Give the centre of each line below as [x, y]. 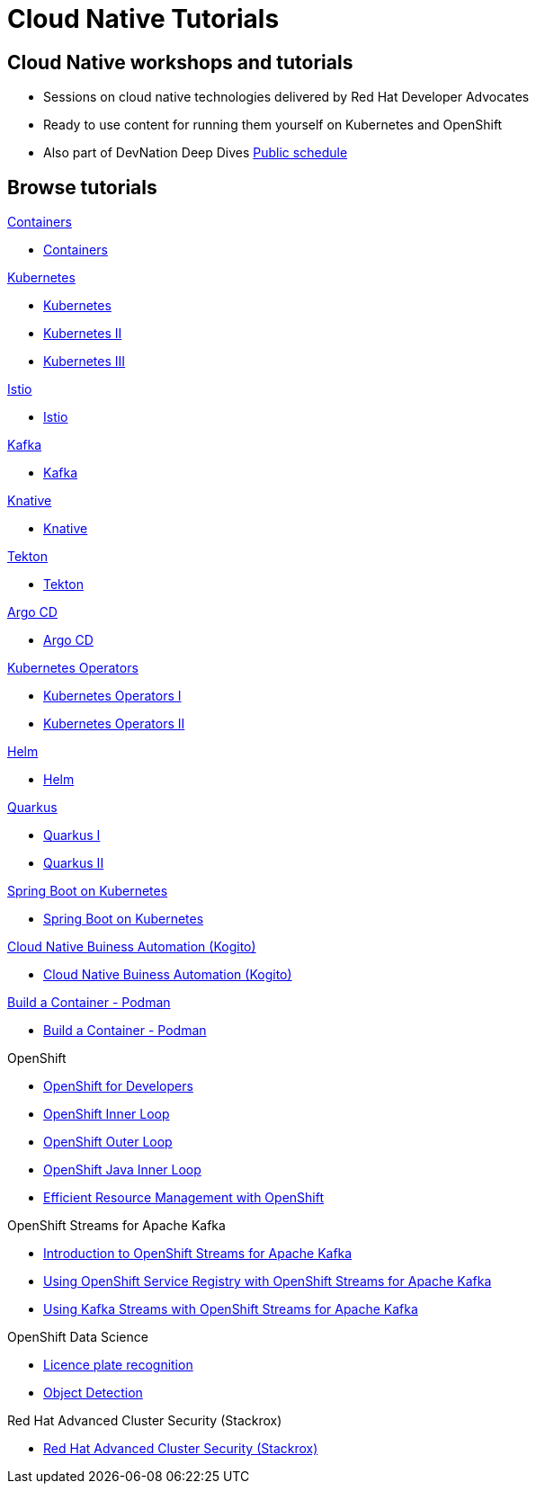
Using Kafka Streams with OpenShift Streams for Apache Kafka [231, 1309]
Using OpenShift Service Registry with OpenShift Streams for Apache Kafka [268, 1281]
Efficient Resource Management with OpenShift [184, 1198]
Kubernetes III [85, 362]
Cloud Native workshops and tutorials [180, 62]
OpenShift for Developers [118, 1086]
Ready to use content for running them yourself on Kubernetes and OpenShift [273, 125]
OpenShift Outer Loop [108, 1142]
